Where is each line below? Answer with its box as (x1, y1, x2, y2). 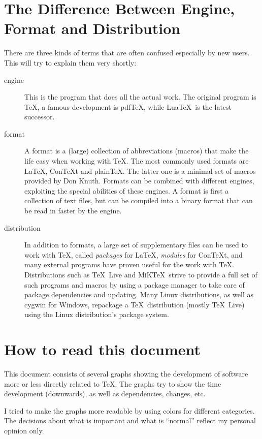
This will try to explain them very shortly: (4, 57, 137, 68)
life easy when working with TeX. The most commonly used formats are (24, 155, 249, 166)
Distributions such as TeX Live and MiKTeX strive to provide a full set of (24, 269, 257, 279)
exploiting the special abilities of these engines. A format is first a (24, 185, 229, 196)
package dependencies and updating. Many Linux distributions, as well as (24, 289, 253, 300)
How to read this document (4, 339, 201, 360)
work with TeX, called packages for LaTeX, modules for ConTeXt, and (24, 249, 243, 260)
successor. (24, 111, 55, 122)
